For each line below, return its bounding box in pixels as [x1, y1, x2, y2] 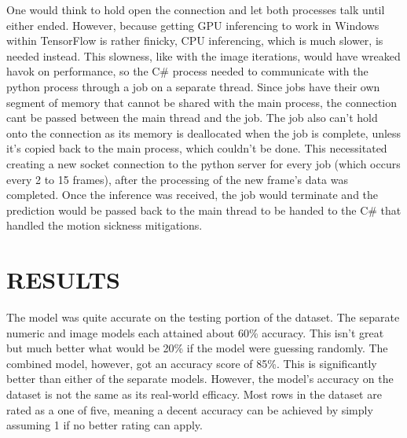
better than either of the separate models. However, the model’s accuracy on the [6, 370, 394, 387]
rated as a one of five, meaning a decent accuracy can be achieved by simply [6, 401, 373, 418]
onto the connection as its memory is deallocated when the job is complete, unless [6, 124, 401, 141]
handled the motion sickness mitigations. [6, 217, 203, 234]
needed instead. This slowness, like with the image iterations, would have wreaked [6, 47, 401, 64]
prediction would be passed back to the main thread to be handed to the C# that [6, 201, 401, 218]
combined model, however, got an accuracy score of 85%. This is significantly [6, 355, 377, 371]
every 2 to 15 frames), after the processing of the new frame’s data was [6, 171, 348, 187]
